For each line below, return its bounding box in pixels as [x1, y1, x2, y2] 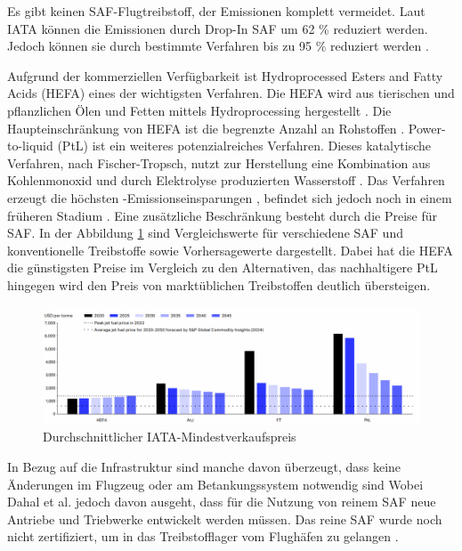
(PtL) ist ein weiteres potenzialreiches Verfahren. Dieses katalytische [57, 136, 432, 155]
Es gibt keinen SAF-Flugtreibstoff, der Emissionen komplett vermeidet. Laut [7, 2, 426, 20]
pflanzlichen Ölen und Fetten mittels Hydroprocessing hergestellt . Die [7, 101, 392, 119]
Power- [408, 118, 446, 137]
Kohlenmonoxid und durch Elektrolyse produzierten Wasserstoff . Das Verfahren [7, 171, 445, 190]
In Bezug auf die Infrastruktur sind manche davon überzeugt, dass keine [7, 457, 401, 475]
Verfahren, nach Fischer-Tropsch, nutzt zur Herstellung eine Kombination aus [7, 153, 431, 172]
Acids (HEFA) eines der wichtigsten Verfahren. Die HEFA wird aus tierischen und [7, 84, 455, 102]
